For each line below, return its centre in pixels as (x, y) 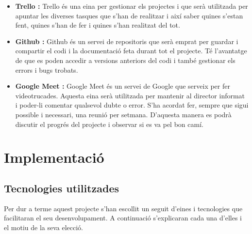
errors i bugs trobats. (47, 70)
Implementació (54, 157)
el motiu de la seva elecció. (43, 227)
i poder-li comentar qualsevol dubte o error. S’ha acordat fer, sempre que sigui (132, 105)
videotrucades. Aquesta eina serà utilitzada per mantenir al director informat (130, 95)
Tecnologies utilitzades (62, 188)
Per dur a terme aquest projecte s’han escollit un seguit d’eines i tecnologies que (123, 208)
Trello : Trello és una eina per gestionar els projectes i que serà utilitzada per (132, 6)
